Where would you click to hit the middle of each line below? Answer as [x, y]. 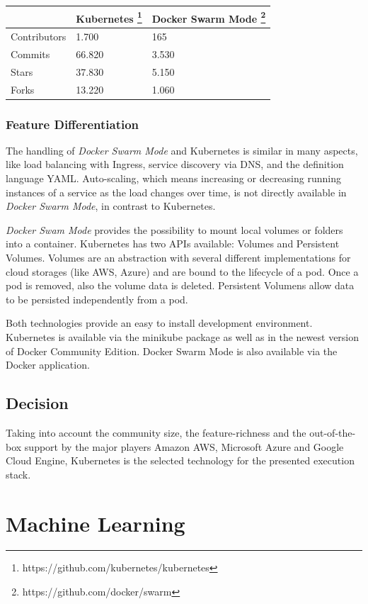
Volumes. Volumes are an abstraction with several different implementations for [178, 257]
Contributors [39, 36]
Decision [37, 403]
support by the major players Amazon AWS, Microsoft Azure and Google [184, 446]
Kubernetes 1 [109, 17]
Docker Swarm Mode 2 [209, 17]
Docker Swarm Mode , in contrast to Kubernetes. [111, 206]
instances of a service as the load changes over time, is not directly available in [176, 192]
